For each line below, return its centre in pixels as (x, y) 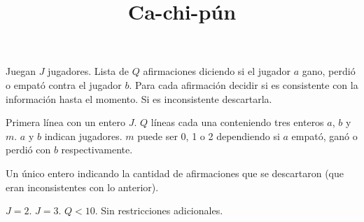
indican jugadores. (83, 136)
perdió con (28, 150)
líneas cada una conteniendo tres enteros (237, 122)
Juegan (21, 71)
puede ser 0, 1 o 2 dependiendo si (209, 136)
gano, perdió (329, 71)
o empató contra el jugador (64, 84)
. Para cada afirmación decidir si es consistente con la (244, 84)
